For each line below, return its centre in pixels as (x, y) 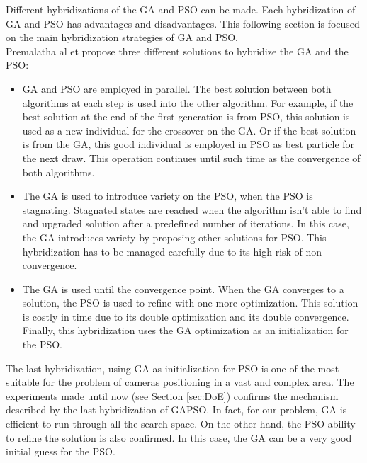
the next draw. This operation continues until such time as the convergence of (191, 158)
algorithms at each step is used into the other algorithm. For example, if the (188, 102)
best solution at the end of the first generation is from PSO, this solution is (186, 116)
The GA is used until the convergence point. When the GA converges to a (183, 288)
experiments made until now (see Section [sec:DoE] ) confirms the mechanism (172, 395)
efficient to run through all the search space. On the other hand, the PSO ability (181, 424)
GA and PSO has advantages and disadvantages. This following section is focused (183, 23)
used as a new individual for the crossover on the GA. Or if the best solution (189, 130)
